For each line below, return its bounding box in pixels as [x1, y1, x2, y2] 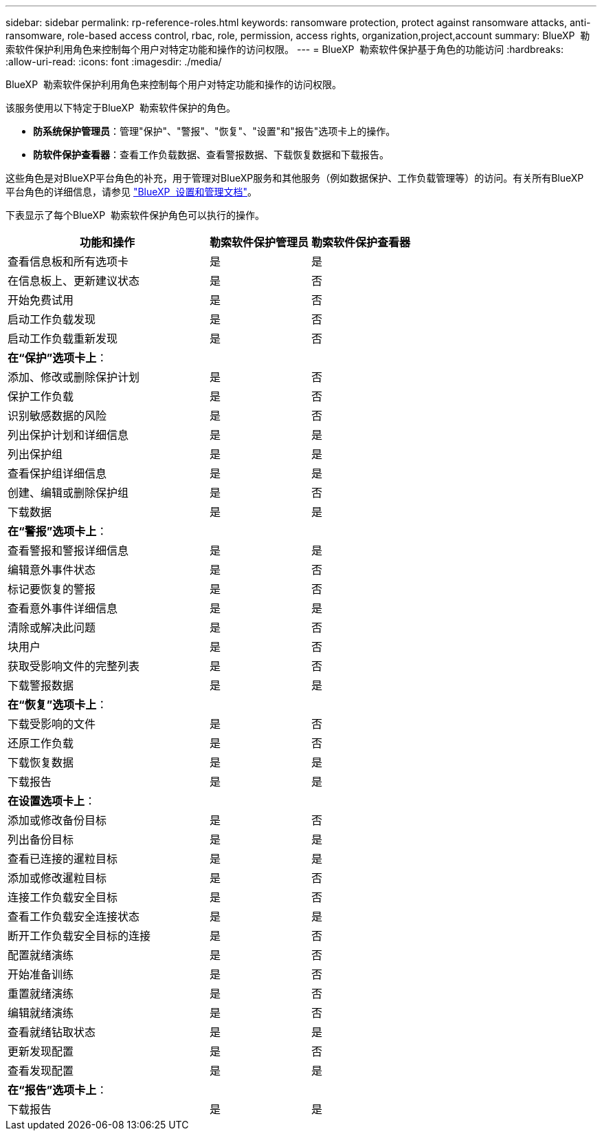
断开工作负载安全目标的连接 [8, 929, 151, 943]
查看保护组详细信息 [8, 467, 107, 480]
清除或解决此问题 [8, 621, 96, 634]
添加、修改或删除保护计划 [8, 370, 140, 384]
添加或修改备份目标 [8, 813, 107, 827]
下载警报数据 [8, 678, 74, 692]
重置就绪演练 [8, 987, 74, 1000]
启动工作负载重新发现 [8, 332, 118, 345]
